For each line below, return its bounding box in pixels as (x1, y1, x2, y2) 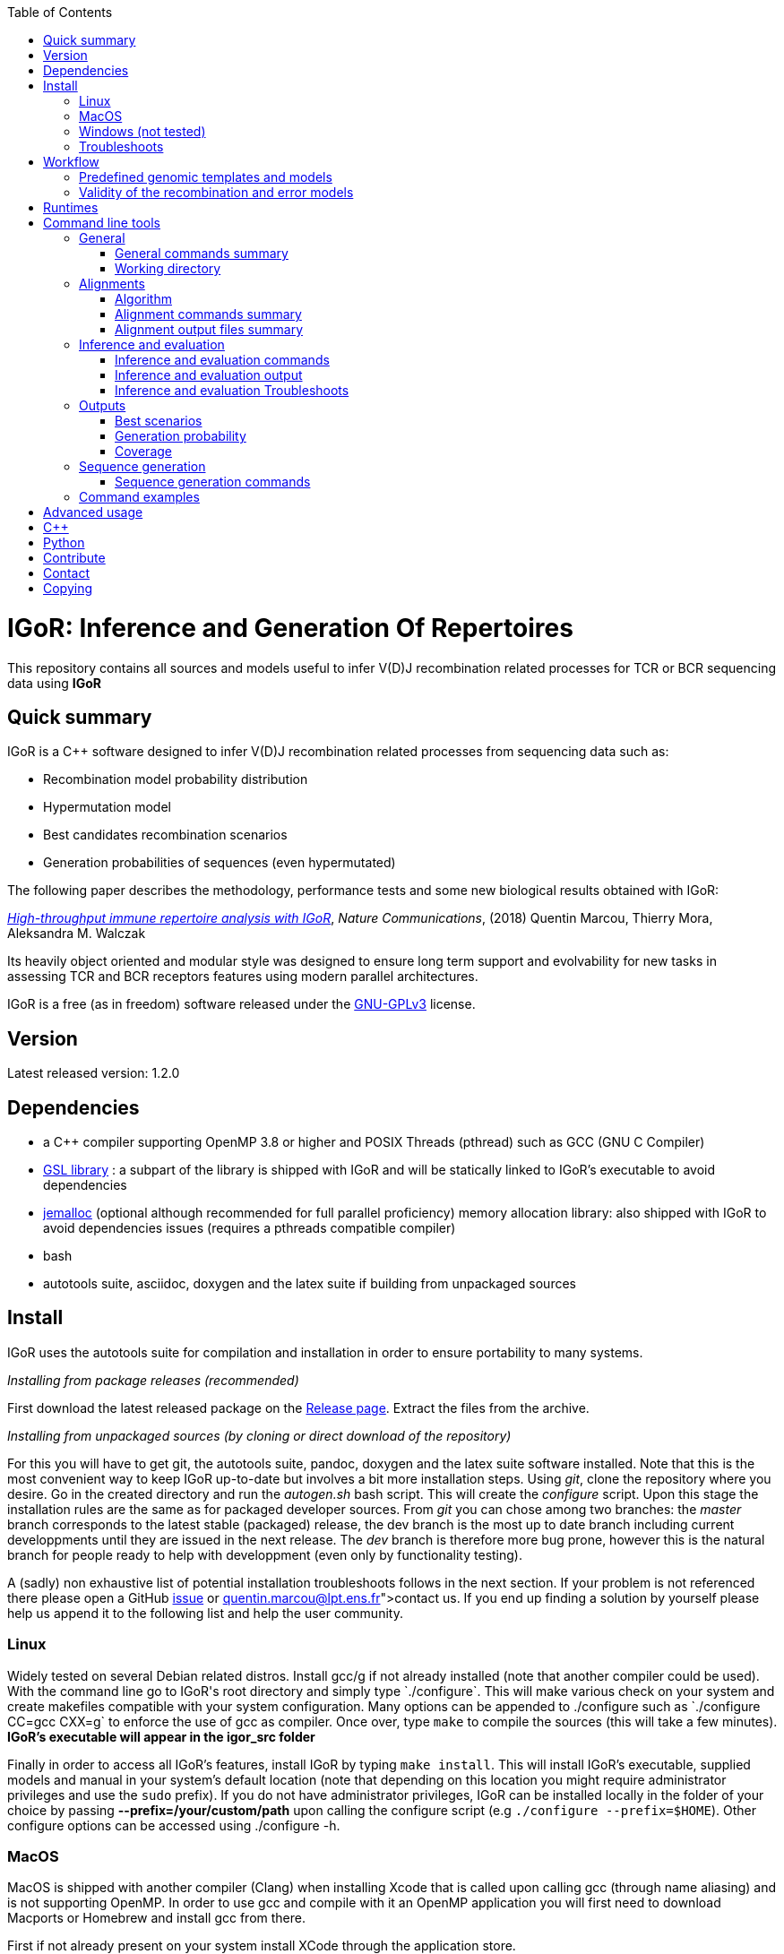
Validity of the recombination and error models (79, 185, 354, 200)
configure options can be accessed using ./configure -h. (7, 1817, 340, 1833)
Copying (43, 581, 93, 596)
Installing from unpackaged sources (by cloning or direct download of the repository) (7, 1427, 512, 1443)
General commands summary (115, 245, 289, 261)
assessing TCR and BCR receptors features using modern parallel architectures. (7, 968, 478, 985)
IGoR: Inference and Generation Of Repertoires (7, 612, 573, 643)
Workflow (43, 154, 99, 169)
